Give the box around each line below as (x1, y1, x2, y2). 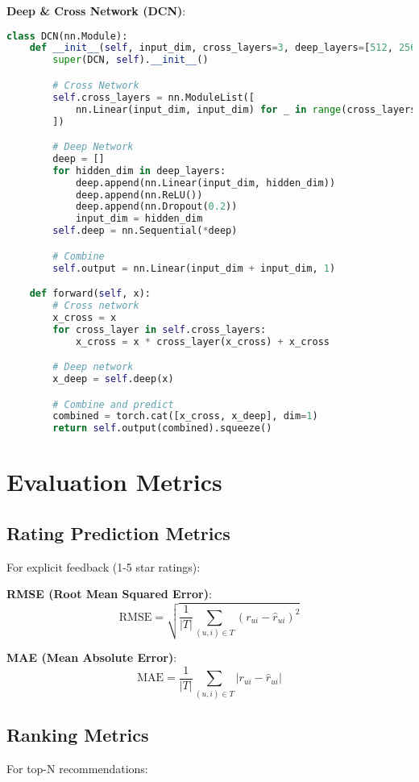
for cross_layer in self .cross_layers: (52, 323, 267, 335)
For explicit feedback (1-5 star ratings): (6, 558, 201, 575)
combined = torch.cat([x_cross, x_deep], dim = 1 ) (52, 410, 318, 422)
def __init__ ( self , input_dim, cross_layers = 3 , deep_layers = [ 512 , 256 (29, 42, 417, 54)
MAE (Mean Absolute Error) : (6, 649, 177, 666)
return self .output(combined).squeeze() (52, 422, 272, 435)
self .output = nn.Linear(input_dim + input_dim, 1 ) (52, 262, 336, 274)
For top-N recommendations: (6, 759, 148, 776)
